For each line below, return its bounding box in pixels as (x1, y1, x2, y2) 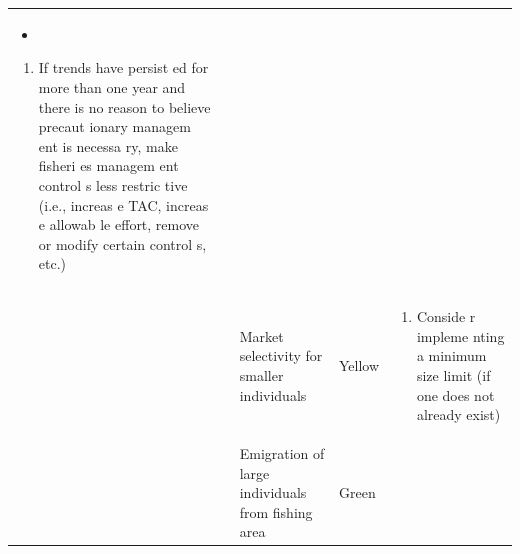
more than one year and (38, 76, 186, 97)
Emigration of (239, 442, 325, 463)
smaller (239, 364, 284, 385)
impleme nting (416, 325, 505, 346)
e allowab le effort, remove (38, 214, 200, 235)
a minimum (416, 345, 487, 366)
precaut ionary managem (38, 116, 191, 137)
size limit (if (416, 364, 491, 385)
